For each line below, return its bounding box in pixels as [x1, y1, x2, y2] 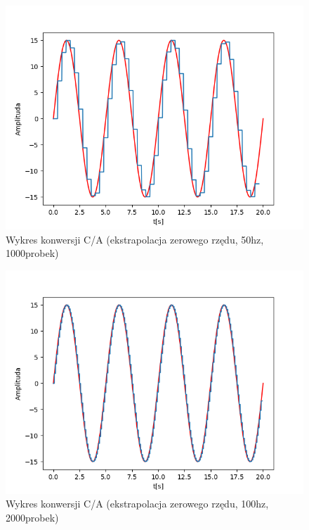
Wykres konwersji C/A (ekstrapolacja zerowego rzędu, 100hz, [6, 496, 269, 511]
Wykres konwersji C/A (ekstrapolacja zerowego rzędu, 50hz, [6, 232, 264, 246]
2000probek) [6, 510, 59, 524]
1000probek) [6, 246, 59, 260]
